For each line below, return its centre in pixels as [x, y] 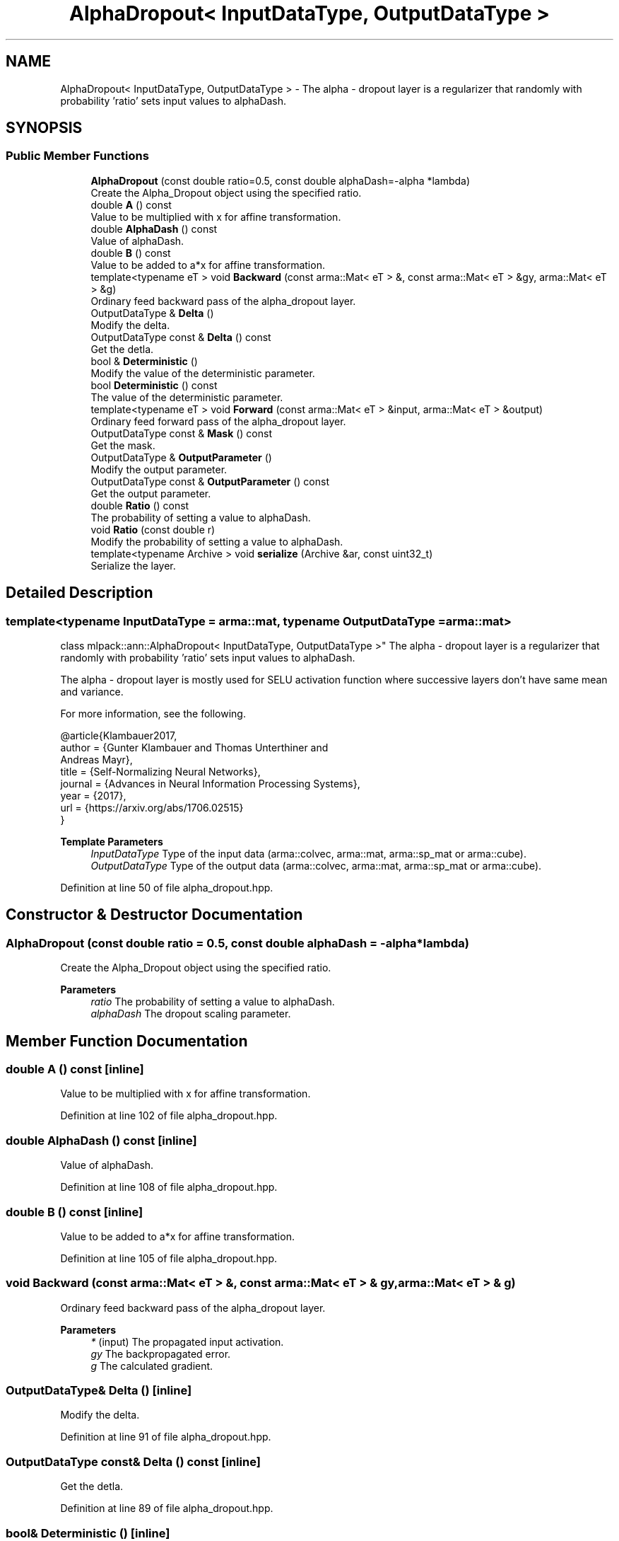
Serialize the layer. [133, 565]
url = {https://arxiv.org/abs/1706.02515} [152, 808]
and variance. [92, 692]
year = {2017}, [93, 796]
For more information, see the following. [153, 714]
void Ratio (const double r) [153, 529]
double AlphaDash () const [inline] [101, 1140]
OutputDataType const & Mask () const [182, 433]
